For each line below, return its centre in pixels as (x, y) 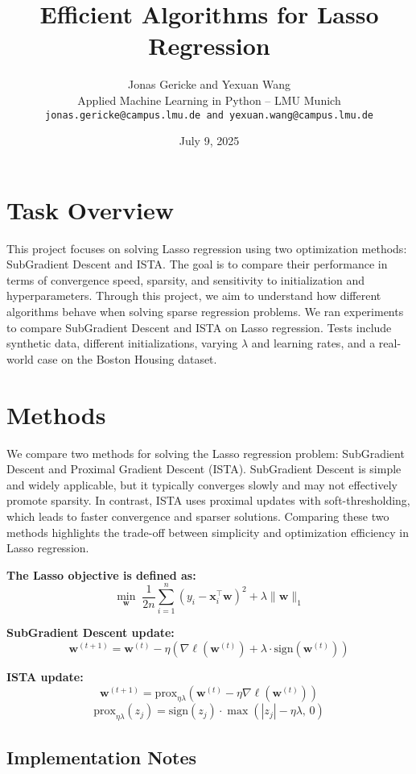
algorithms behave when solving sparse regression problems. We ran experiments (205, 312)
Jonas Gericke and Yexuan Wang (209, 84)
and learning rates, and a (313, 343)
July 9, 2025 (209, 141)
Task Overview (91, 209)
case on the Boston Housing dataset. (127, 358)
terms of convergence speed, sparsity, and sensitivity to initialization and (186, 279)
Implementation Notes (102, 757)
